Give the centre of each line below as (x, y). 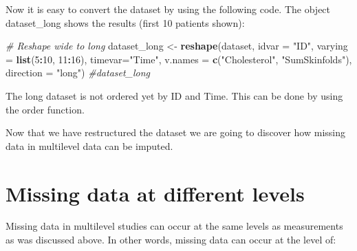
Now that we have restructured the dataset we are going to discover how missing (176, 132)
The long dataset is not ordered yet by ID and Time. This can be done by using (174, 95)
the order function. (45, 109)
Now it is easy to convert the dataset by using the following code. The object (168, 9)
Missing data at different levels (155, 193)
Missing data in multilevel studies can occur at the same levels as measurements (174, 226)
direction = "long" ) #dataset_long (78, 73)
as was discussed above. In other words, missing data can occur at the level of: (171, 240)
